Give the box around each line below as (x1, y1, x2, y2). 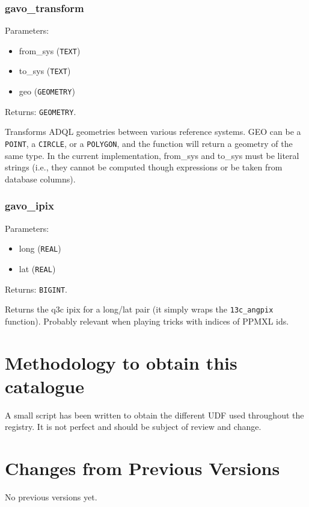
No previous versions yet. (5, 491, 97, 503)
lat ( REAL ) (19, 262, 56, 275)
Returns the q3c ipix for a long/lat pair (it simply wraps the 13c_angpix (5, 303, 274, 316)
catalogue (5, 373, 84, 398)
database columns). (5, 172, 76, 185)
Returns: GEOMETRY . (5, 105, 76, 117)
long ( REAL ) (19, 242, 61, 255)
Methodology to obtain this (5, 350, 237, 375)
